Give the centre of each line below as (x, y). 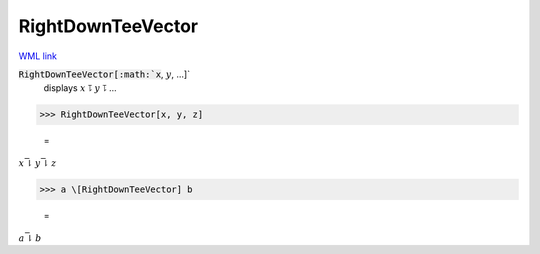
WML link (38, 56)
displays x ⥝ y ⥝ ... (80, 88)
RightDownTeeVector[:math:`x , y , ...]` (104, 74)
